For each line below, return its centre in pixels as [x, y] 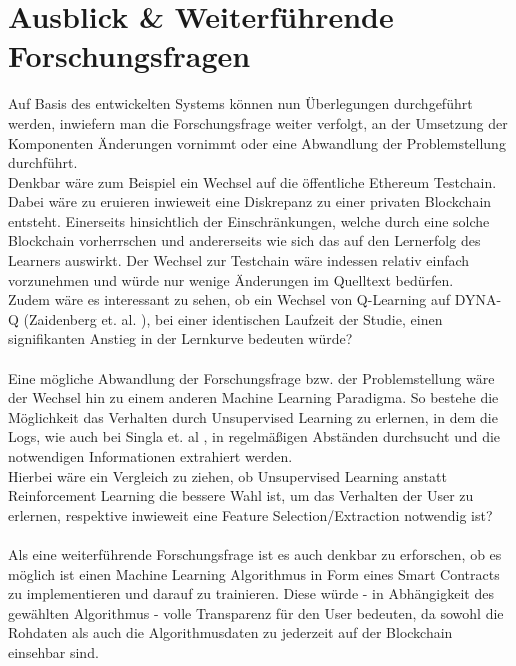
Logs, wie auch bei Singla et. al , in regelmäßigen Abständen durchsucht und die [254, 436]
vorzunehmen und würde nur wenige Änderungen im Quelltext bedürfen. [231, 279]
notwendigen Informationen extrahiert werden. [150, 456]
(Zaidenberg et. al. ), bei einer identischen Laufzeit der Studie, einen [233, 318]
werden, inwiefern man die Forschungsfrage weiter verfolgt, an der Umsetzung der [258, 122]
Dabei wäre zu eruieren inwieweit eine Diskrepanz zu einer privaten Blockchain [250, 201]
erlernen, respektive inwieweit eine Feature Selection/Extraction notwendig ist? [250, 514]
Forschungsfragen [129, 55]
